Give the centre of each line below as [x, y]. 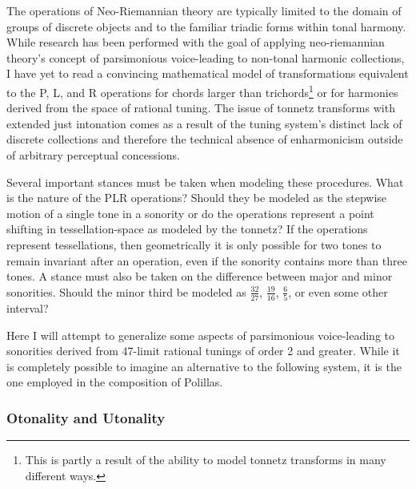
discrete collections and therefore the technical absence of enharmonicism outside [205, 139]
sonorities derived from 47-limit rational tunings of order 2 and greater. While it [203, 351]
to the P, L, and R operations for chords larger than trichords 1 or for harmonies [202, 91]
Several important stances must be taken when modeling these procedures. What [205, 182]
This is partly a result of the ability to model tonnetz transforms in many [206, 460]
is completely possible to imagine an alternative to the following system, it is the [204, 366]
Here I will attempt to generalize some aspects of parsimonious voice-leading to [200, 335]
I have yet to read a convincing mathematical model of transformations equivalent [208, 73]
